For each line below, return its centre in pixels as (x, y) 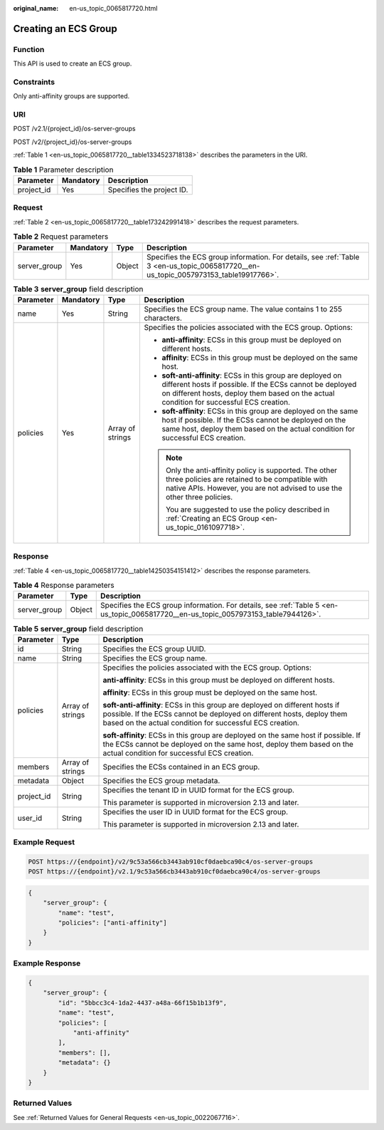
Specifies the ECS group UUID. (154, 648)
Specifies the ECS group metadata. (161, 780)
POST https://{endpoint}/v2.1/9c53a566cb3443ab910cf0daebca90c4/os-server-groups (175, 872)
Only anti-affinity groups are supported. (71, 96)
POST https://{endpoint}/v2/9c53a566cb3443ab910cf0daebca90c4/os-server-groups (171, 861)
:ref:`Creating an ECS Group (213, 518)
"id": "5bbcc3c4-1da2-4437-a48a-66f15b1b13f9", (143, 1002)
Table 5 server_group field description (78, 628)
